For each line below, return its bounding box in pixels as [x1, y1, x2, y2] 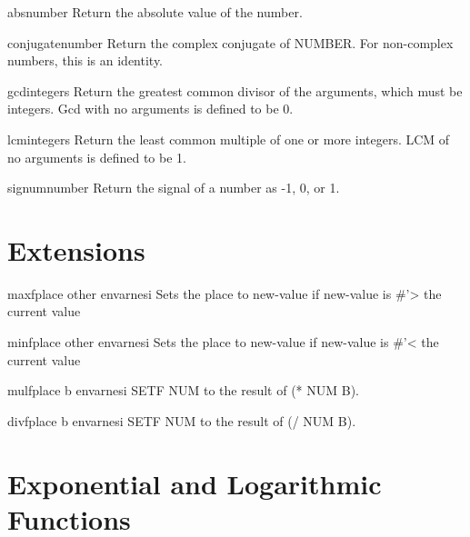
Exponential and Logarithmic [7, 464, 382, 502]
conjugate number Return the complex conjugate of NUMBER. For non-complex [7, 33, 454, 52]
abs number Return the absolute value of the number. [7, 3, 303, 21]
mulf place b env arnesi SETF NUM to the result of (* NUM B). [7, 381, 359, 400]
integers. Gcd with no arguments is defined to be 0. [7, 99, 294, 118]
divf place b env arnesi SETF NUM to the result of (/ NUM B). [7, 411, 356, 430]
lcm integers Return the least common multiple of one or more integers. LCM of [7, 129, 450, 148]
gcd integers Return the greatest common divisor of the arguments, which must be [7, 81, 463, 100]
